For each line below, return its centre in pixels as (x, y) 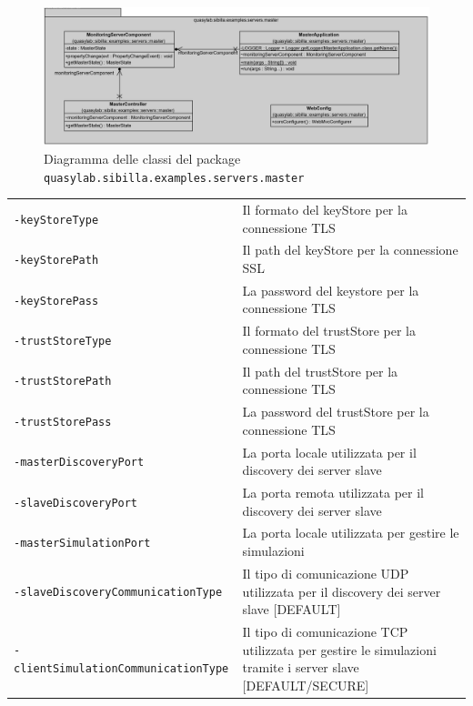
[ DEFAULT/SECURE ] (306, 685)
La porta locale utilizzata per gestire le (351, 533)
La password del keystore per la (331, 290)
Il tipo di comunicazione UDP (326, 573)
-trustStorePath (63, 382)
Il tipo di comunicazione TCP (325, 631)
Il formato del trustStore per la (329, 331)
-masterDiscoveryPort (79, 463)
